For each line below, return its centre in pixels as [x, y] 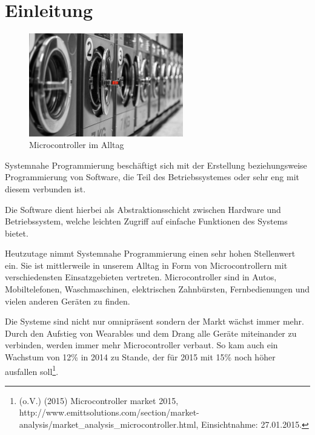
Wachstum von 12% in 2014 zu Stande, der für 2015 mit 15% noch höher [140, 357]
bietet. [17, 233]
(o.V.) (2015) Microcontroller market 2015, [99, 400]
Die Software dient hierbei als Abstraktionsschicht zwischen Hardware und [143, 209]
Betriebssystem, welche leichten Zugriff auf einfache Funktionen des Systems [146, 221]
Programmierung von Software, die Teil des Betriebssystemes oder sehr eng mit [152, 177]
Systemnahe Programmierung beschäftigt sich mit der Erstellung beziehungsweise [156, 165]
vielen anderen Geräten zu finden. [68, 301]
